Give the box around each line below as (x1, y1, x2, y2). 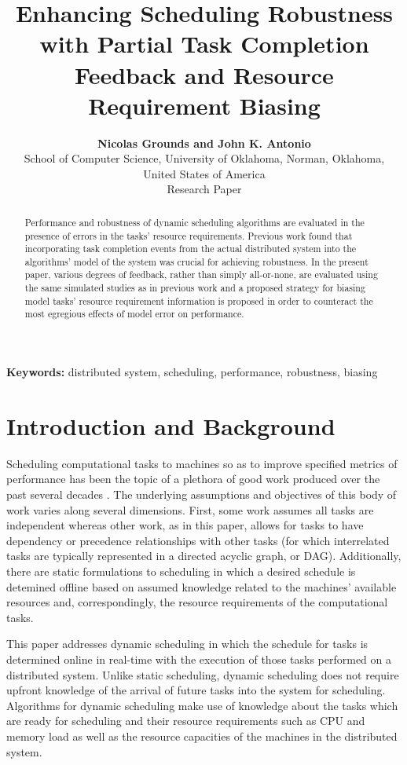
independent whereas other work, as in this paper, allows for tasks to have (6, 517, 364, 533)
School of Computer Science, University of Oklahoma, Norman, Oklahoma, (24, 150, 385, 167)
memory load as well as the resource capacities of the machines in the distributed (6, 727, 398, 744)
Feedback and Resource (75, 58, 334, 90)
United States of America (143, 165, 266, 181)
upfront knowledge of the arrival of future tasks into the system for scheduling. (6, 682, 386, 698)
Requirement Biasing (88, 89, 321, 121)
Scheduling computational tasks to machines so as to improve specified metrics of (6, 455, 398, 471)
